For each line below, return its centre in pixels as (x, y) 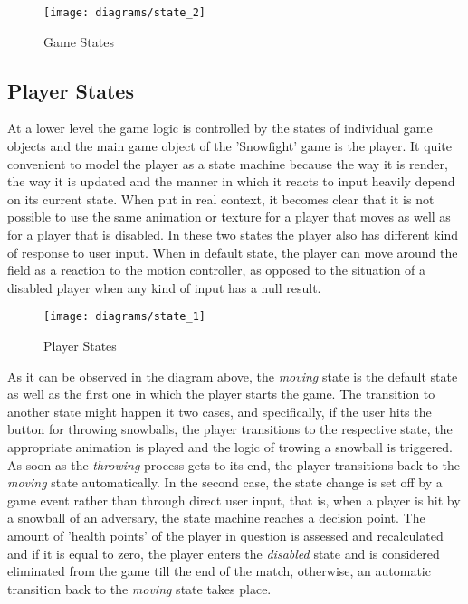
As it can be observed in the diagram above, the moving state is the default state (233, 376)
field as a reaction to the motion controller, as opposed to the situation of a (217, 270)
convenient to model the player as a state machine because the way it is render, (228, 163)
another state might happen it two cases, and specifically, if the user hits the (220, 411)
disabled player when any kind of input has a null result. (164, 287)
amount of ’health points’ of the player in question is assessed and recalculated (225, 535)
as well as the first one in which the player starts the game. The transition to (221, 394)
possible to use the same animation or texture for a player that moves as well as (229, 217)
